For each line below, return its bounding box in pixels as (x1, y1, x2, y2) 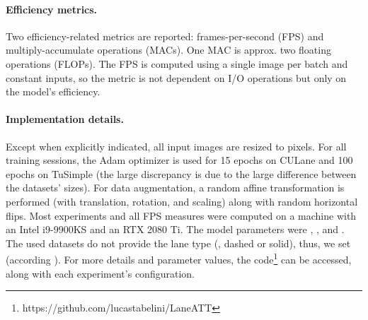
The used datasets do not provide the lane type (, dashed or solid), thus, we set (6, 235, 351, 250)
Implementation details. (6, 112, 124, 126)
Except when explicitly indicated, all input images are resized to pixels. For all (6, 138, 347, 153)
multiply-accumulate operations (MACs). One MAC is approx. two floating (6, 42, 331, 57)
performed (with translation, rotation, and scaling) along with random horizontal (6, 194, 358, 208)
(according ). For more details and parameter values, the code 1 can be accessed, (6, 250, 352, 266)
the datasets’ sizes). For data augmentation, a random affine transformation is (6, 180, 345, 195)
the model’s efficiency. (6, 84, 100, 99)
